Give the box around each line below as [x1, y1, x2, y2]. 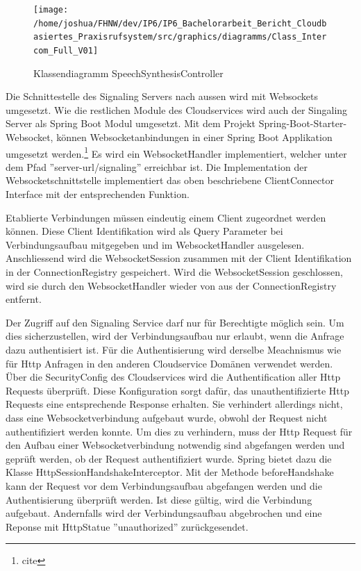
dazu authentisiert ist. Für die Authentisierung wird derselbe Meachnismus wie [6, 342, 342, 356]
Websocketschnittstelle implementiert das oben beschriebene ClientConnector [6, 173, 334, 188]
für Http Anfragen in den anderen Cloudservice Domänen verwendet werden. [6, 356, 333, 370]
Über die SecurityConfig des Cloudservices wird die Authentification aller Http [6, 370, 341, 384]
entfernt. [6, 292, 42, 306]
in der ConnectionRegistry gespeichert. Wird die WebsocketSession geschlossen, [6, 265, 343, 279]
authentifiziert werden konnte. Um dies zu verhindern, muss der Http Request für [6, 424, 353, 438]
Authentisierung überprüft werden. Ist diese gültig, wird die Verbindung [6, 492, 312, 506]
